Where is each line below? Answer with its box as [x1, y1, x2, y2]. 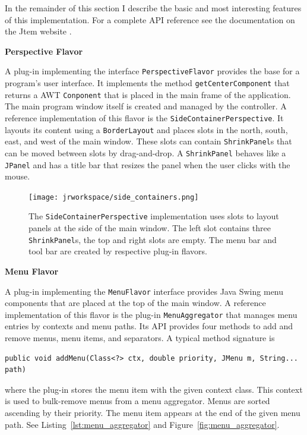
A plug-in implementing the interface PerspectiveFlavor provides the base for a [5, 65, 300, 77]
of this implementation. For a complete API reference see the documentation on [5, 13, 295, 26]
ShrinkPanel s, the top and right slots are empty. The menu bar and [29, 233, 277, 245]
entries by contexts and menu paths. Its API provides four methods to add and [5, 320, 293, 332]
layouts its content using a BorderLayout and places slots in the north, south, [5, 123, 288, 135]
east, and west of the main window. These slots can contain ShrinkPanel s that [5, 135, 292, 147]
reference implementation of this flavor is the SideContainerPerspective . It [5, 111, 284, 124]
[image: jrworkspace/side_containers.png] [29, 193, 199, 201]
